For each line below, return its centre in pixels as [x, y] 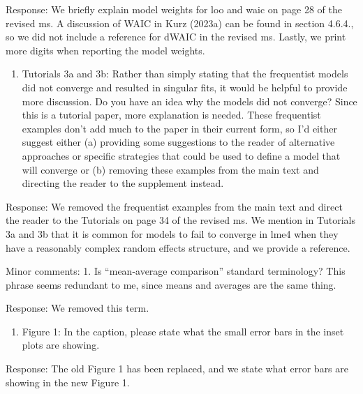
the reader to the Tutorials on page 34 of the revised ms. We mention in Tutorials [180, 220]
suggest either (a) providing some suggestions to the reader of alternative [178, 142]
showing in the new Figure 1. [68, 382]
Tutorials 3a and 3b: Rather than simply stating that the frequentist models [185, 74]
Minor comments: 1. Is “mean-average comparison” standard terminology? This [176, 271]
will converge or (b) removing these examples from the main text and [170, 169]
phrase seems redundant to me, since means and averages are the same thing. [171, 284]
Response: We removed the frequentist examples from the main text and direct [174, 206]
